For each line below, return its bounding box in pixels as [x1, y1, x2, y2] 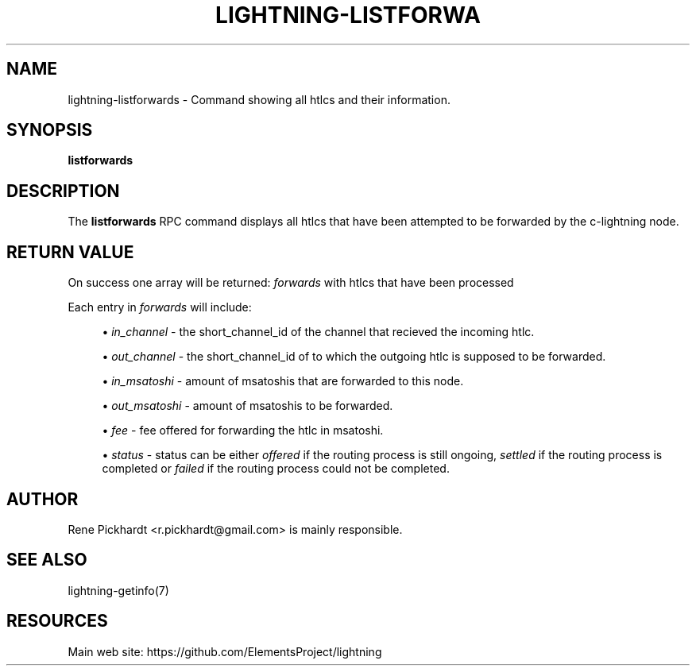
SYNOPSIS [6, 120, 93, 141]
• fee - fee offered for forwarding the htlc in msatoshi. [102, 423, 384, 438]
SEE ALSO [6, 550, 87, 570]
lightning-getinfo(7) [68, 583, 169, 597]
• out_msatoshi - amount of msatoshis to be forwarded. [102, 399, 393, 413]
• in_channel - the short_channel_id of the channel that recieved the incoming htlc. [102, 325, 535, 339]
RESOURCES [6, 611, 108, 631]
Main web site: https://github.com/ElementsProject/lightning [68, 644, 382, 658]
